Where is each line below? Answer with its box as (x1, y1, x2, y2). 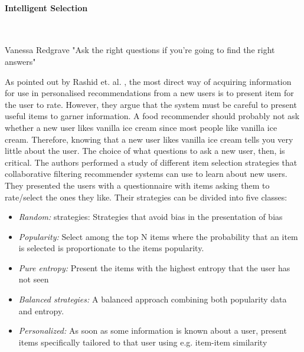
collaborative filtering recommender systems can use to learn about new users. (5, 167, 287, 180)
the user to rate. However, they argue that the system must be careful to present (5, 98, 297, 110)
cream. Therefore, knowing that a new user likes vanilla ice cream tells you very (5, 133, 293, 145)
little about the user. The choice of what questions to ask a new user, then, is (5, 144, 285, 157)
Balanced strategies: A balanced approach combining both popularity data (18, 293, 287, 305)
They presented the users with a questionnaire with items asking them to (5, 179, 270, 191)
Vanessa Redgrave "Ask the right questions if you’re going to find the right (5, 44, 275, 56)
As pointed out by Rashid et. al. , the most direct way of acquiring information (5, 75, 292, 87)
